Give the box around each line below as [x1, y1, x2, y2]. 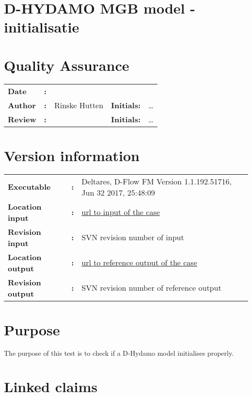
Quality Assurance [4, 55, 129, 75]
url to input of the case [81, 206, 160, 218]
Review [8, 113, 36, 125]
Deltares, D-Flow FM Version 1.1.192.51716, [81, 175, 232, 187]
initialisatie [4, 17, 79, 37]
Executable [8, 181, 51, 193]
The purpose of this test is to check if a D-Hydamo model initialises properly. [4, 347, 234, 358]
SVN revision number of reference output [81, 282, 221, 294]
